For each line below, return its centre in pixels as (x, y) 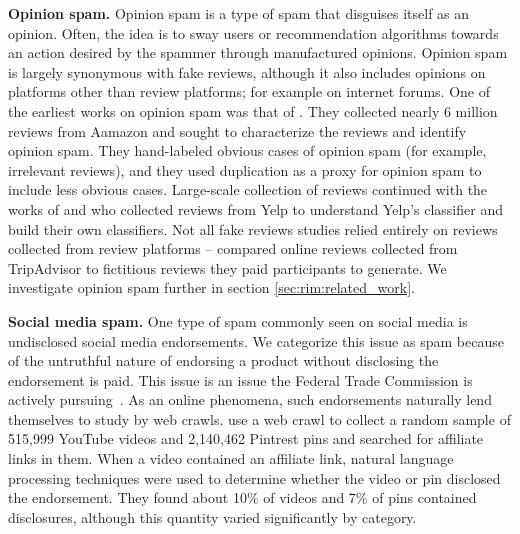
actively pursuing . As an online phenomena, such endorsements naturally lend (250, 399)
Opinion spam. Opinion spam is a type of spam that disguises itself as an (239, 13)
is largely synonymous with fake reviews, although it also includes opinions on (247, 71)
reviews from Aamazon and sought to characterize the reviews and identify (237, 130)
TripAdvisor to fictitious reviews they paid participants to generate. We (227, 267)
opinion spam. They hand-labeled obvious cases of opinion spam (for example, (247, 150)
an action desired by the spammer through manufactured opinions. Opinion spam (258, 52)
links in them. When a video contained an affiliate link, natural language (231, 458)
